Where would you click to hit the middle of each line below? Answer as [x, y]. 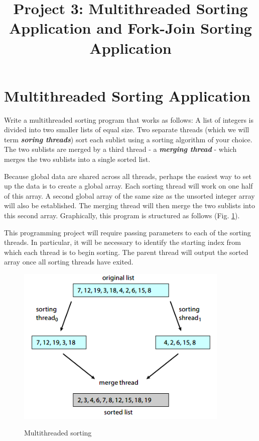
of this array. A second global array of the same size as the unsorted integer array [129, 195]
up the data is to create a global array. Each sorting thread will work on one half [128, 186]
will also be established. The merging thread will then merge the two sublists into [129, 205]
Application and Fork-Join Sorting [131, 28]
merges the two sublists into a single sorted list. [77, 159]
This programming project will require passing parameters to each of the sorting [127, 232]
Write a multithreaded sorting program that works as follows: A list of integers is [129, 119]
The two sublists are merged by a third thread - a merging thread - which [120, 149]
